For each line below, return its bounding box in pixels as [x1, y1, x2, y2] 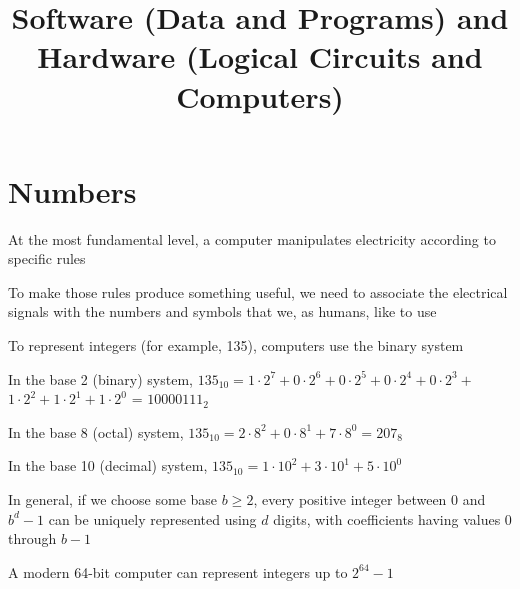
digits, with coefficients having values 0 [273, 508, 512, 529]
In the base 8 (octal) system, [8, 421, 184, 442]
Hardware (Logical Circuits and [37, 36, 483, 77]
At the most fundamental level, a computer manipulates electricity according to [8, 228, 496, 249]
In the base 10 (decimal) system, [8, 455, 208, 476]
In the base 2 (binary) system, [8, 368, 193, 389]
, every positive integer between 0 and [253, 489, 486, 510]
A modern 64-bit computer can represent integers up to [8, 561, 348, 582]
